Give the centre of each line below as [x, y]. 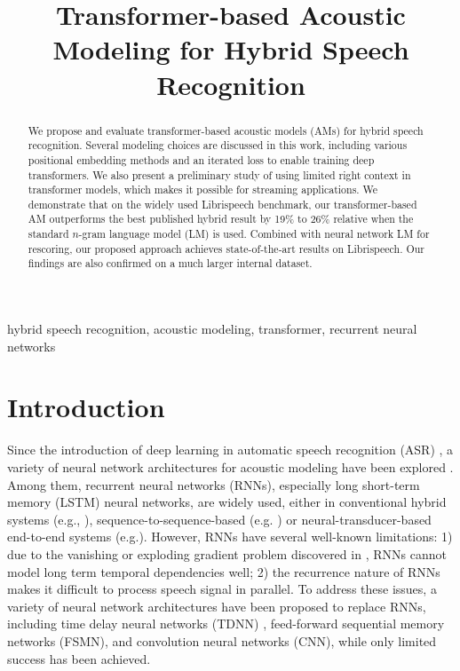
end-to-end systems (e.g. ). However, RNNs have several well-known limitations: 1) [230, 537]
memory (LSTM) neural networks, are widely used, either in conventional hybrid [227, 502]
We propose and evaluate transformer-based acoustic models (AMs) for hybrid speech [226, 130]
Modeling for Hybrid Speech [231, 49]
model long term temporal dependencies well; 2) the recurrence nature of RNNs [224, 571]
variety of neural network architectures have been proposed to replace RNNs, [217, 606]
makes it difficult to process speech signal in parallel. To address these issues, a [222, 589]
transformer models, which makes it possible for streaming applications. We [203, 189]
